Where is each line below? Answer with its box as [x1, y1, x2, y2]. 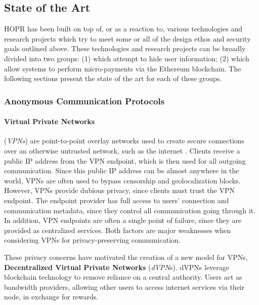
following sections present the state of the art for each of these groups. [4, 73, 222, 84]
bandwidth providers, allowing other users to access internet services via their [4, 281, 245, 292]
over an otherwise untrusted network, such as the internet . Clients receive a [4, 145, 240, 156]
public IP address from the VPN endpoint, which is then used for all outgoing [4, 155, 246, 166]
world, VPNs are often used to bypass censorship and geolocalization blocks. [4, 175, 241, 185]
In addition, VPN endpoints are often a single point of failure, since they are [4, 215, 242, 225]
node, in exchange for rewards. [4, 291, 99, 302]
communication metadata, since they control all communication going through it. [4, 205, 256, 215]
